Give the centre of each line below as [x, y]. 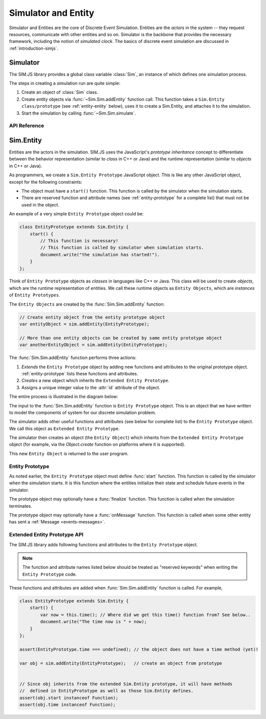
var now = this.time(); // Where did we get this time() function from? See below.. [145, 615]
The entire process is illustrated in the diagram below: [64, 397]
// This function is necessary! [79, 240]
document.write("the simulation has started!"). [100, 255]
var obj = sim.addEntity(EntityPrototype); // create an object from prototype [121, 663]
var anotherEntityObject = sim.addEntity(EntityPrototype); [94, 345]
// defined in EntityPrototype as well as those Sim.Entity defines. [107, 691]
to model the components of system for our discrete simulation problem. [83, 412]
